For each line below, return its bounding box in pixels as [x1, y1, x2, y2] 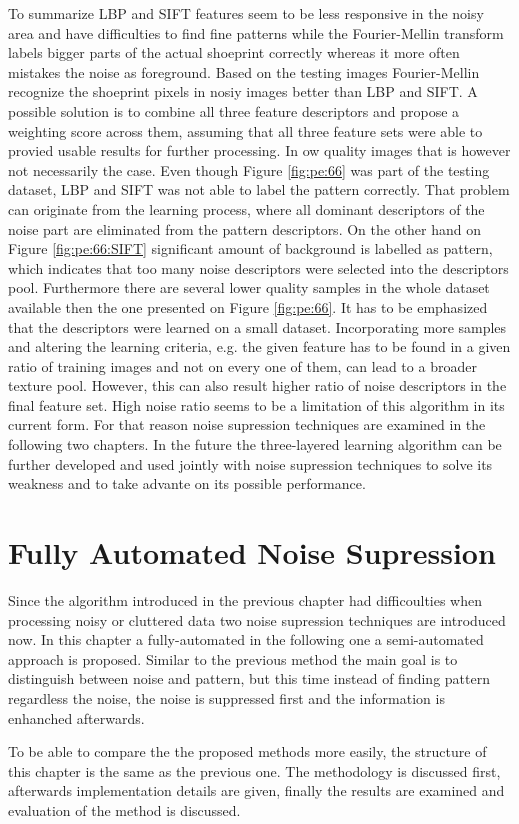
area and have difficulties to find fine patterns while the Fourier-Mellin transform [8, 22, 504, 43]
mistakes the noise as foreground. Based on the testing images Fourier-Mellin [8, 61, 480, 82]
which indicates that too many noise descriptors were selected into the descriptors [8, 257, 509, 278]
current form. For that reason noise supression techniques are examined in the [8, 414, 486, 435]
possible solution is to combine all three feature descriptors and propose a [8, 100, 460, 121]
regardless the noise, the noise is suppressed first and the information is [8, 687, 445, 708]
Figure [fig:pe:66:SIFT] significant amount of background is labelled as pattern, [8, 238, 493, 259]
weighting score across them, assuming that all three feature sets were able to [8, 120, 483, 141]
